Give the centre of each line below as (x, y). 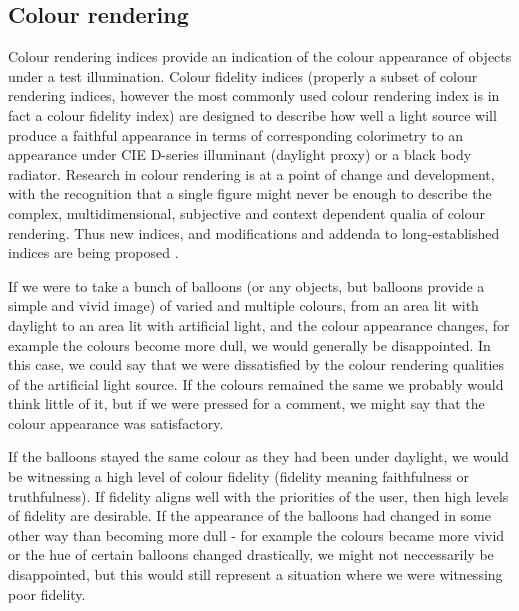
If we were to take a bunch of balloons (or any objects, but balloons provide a (246, 285)
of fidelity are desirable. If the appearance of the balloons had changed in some (249, 515)
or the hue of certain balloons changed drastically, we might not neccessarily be (251, 554)
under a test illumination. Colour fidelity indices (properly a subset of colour (243, 75)
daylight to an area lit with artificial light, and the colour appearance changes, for (259, 324)
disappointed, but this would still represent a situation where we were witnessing (255, 574)
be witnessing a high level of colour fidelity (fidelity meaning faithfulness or (238, 476)
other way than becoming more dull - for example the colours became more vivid (256, 534)
